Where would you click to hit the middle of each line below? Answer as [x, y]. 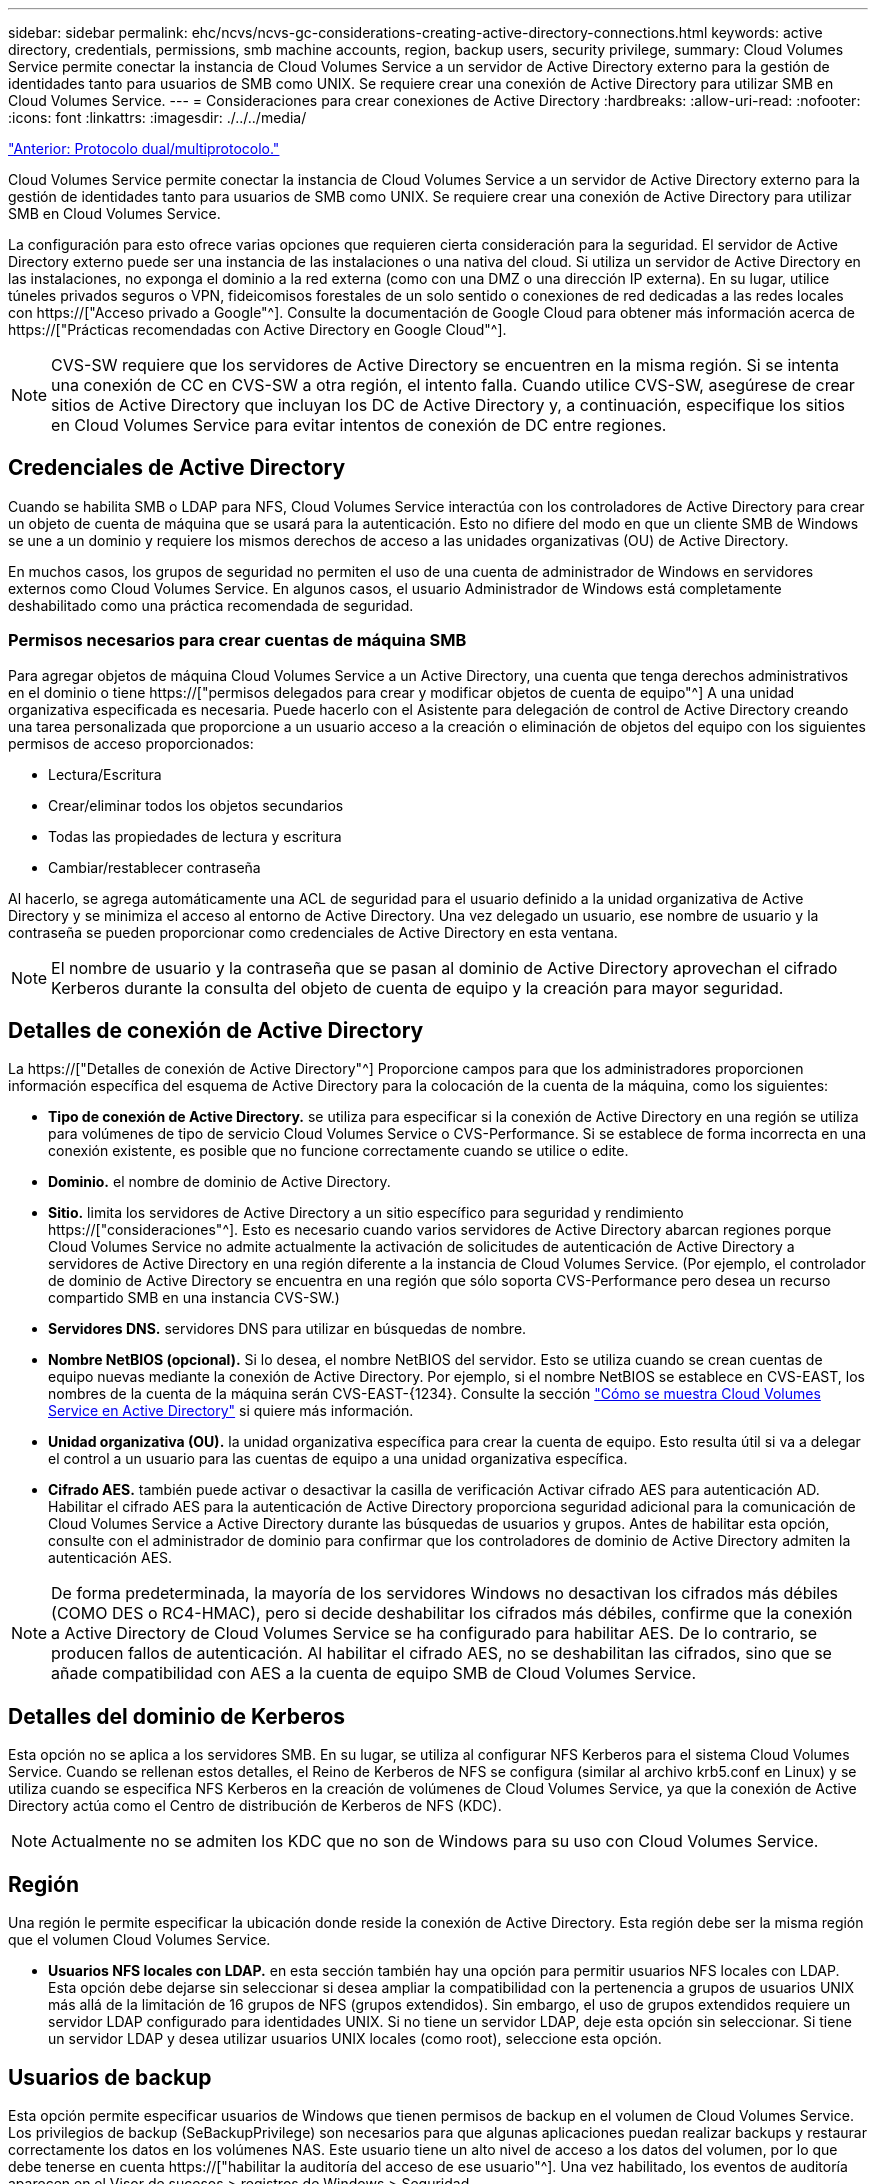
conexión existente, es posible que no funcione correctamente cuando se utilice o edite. [338, 1151]
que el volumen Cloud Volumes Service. [139, 1940]
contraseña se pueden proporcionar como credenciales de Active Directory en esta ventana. [313, 932]
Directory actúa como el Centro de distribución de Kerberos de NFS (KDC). [255, 1806]
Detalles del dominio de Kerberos [177, 1716]
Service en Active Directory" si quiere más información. [231, 1411]
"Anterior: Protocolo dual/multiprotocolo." [144, 148]
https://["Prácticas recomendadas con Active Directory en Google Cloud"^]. [257, 329]
